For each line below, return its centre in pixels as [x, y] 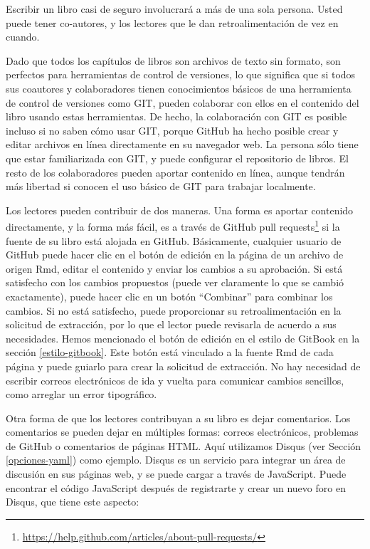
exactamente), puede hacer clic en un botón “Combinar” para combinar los [169, 296]
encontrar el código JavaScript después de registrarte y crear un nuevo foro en [176, 487]
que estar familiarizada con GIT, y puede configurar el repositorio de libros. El [177, 158]
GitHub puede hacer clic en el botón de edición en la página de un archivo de [175, 255]
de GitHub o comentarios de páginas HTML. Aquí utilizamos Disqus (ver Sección [184, 445]
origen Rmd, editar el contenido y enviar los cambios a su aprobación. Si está [174, 268]
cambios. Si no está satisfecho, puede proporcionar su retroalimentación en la [174, 310]
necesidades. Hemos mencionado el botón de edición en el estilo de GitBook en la [183, 338]
